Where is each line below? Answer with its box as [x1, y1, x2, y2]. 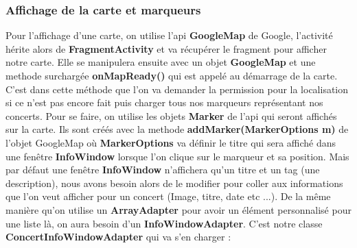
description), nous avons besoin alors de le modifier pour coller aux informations [5, 175, 343, 190]
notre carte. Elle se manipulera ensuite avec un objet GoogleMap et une [5, 55, 316, 69]
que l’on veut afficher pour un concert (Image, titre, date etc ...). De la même [5, 189, 331, 203]
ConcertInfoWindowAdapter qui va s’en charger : [5, 230, 231, 244]
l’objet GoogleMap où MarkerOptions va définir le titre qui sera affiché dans [5, 135, 336, 149]
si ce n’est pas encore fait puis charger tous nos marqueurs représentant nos [5, 95, 323, 110]
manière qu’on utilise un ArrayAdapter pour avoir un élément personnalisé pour [5, 202, 352, 216]
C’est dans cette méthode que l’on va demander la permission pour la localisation [5, 82, 349, 96]
